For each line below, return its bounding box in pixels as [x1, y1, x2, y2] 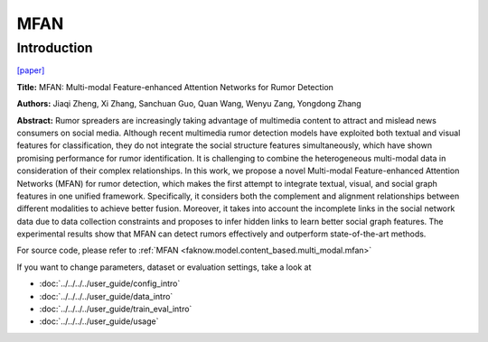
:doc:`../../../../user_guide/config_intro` [39, 278, 181, 289]
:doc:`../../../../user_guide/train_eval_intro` [39, 303, 192, 315]
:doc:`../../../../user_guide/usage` [39, 316, 159, 327]
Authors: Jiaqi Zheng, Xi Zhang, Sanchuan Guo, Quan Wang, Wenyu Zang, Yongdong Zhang [16, 98, 361, 109]
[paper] [16, 65, 45, 76]
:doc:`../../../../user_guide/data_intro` [39, 291, 174, 301]
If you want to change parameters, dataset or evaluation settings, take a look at [16, 262, 312, 273]
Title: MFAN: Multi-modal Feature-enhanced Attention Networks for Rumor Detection [16, 81, 334, 92]
